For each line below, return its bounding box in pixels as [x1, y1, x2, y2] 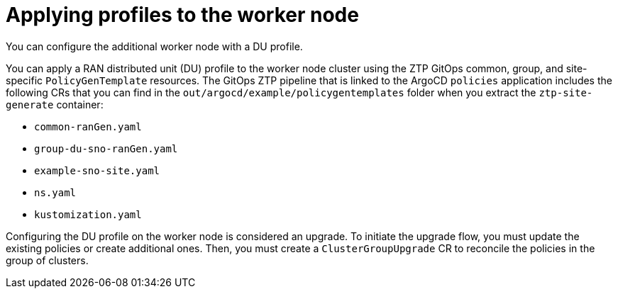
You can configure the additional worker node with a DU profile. [6, 40, 303, 52]
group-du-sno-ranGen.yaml [34, 142, 178, 154]
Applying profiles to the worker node [6, 3, 359, 27]
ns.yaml [34, 186, 77, 198]
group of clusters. [6, 254, 89, 266]
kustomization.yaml [34, 208, 142, 220]
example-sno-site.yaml [34, 164, 160, 176]
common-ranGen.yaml [34, 120, 142, 132]
